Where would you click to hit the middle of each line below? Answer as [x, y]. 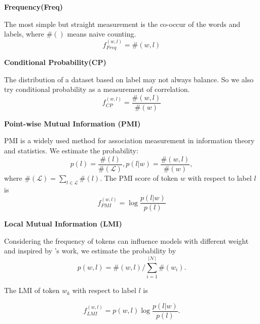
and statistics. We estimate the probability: [71, 151]
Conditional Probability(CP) [55, 62]
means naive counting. [102, 34]
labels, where [24, 34]
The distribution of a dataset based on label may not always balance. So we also [129, 79]
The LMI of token [32, 290]
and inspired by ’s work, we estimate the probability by [90, 251]
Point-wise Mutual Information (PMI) [72, 123]
